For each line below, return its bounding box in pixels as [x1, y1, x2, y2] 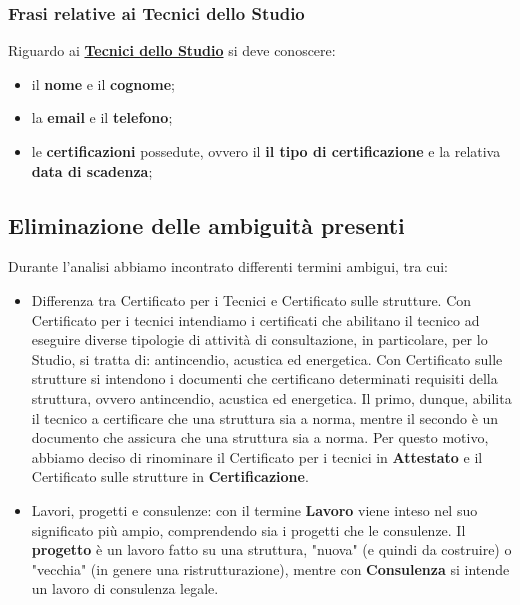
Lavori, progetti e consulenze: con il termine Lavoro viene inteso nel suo [31, 499, 478, 520]
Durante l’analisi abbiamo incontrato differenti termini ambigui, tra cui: [8, 256, 448, 277]
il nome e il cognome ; [31, 73, 175, 94]
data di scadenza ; [31, 160, 153, 181]
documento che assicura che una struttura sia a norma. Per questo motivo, [31, 427, 489, 448]
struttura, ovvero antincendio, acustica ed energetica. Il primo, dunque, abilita [31, 387, 512, 408]
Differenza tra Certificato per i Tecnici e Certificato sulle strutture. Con [31, 289, 472, 310]
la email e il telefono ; [31, 107, 173, 128]
